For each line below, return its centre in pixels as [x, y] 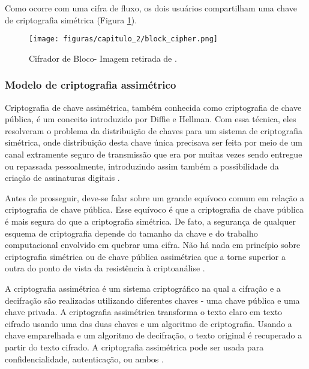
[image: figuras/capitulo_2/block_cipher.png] [123, 39]
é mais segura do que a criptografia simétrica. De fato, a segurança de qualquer [150, 221]
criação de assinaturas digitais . [62, 178]
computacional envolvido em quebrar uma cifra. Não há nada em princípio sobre [153, 245]
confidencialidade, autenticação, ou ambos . [84, 359]
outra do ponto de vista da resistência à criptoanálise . [105, 268]
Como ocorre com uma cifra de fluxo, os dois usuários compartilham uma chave [151, 8]
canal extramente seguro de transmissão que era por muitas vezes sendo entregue [154, 154]
